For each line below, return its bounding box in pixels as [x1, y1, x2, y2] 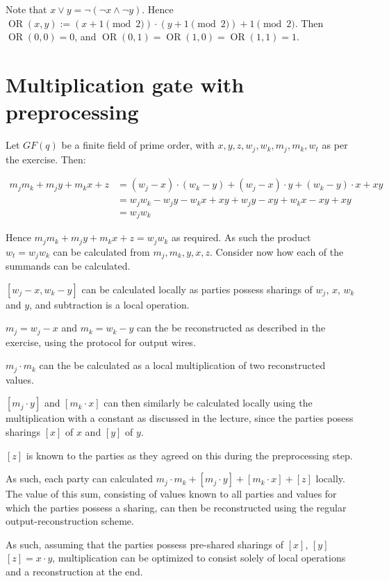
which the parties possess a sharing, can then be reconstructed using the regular [6, 500, 347, 514]
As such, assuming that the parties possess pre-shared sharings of [6, 537, 284, 551]
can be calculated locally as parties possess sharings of [81, 281, 313, 296]
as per [322, 138, 348, 152]
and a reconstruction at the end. [6, 564, 143, 579]
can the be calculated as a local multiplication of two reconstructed [39, 358, 326, 373]
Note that [6, 2, 47, 16]
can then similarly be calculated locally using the [104, 395, 313, 410]
